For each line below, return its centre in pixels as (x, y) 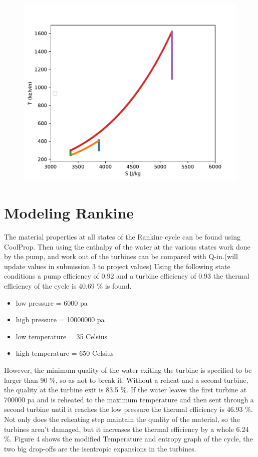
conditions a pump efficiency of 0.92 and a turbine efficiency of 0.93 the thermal (127, 276)
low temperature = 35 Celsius (62, 336)
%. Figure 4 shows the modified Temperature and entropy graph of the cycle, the (128, 439)
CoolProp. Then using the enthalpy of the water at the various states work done (127, 246)
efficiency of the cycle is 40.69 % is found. (68, 286)
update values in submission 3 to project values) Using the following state (117, 266)
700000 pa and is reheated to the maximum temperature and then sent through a (129, 399)
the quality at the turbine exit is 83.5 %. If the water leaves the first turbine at (125, 390)
